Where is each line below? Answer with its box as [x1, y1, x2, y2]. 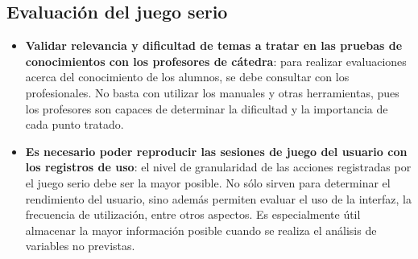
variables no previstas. [25, 237, 135, 254]
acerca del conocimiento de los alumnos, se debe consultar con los [25, 68, 350, 85]
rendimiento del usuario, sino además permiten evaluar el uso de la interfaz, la [25, 190, 412, 207]
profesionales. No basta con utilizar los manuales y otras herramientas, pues [25, 84, 399, 101]
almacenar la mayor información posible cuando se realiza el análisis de [25, 221, 377, 238]
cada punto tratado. [25, 116, 124, 133]
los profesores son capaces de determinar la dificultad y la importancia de [25, 100, 388, 117]
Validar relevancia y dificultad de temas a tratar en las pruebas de [25, 37, 403, 54]
